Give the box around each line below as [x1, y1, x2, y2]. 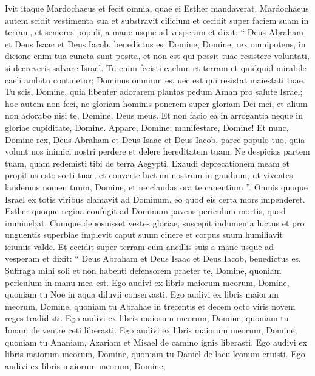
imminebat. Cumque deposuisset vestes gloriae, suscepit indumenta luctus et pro [5, 216, 305, 229]
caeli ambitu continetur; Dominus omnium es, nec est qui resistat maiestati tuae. [5, 73, 305, 86]
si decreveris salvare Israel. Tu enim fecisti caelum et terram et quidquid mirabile [5, 61, 307, 74]
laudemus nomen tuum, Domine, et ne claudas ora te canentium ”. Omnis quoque [5, 180, 308, 193]
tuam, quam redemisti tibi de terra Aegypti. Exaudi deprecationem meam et [5, 156, 290, 169]
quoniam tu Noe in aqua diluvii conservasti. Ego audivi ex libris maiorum [5, 288, 279, 301]
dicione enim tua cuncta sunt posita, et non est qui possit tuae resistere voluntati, [5, 49, 310, 62]
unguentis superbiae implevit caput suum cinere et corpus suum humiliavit [5, 228, 283, 241]
